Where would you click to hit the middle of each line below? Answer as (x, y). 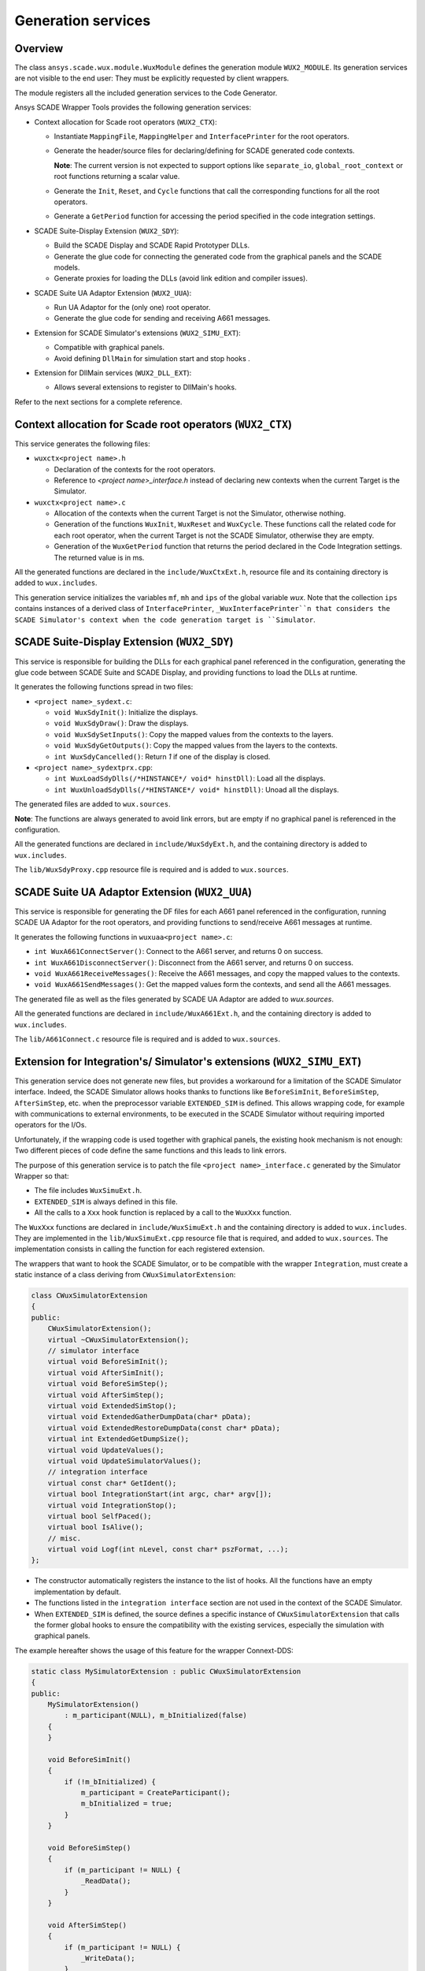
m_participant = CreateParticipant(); (156, 1793)
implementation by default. (78, 1592)
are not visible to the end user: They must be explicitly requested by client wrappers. (152, 78)
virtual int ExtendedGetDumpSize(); (118, 1439)
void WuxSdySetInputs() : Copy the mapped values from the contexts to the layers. (194, 734)
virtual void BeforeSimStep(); (108, 1384)
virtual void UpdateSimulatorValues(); (125, 1461)
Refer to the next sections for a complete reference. (98, 401)
